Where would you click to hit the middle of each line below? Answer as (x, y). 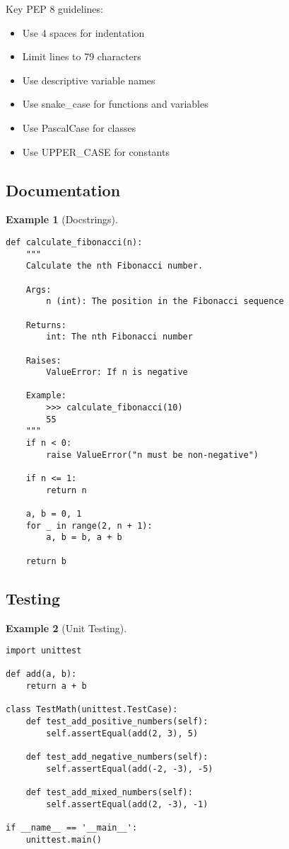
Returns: (46, 325)
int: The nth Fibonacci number (119, 337)
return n (66, 490)
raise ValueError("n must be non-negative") (152, 455)
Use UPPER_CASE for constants (96, 151)
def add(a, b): (41, 674)
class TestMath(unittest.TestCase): (92, 710)
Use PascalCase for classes (79, 127)
